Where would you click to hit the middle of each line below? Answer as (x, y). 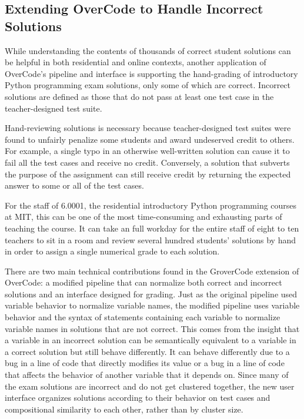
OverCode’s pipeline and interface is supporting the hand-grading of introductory (151, 73)
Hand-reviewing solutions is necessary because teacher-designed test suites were (148, 128)
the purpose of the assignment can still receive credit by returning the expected (148, 174)
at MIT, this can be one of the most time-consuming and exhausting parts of (143, 217)
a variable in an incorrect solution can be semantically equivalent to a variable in (151, 340)
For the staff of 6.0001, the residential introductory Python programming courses (151, 205)
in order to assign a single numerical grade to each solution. (112, 251)
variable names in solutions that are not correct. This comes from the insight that (152, 328)
